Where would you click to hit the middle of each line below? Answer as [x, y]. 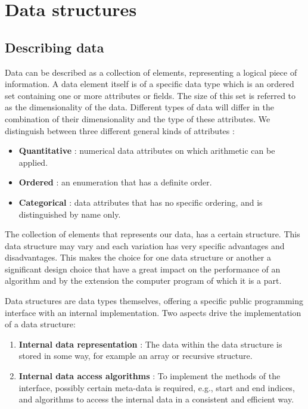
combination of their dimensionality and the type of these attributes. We [138, 118]
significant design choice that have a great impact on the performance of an [143, 269]
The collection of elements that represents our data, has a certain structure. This [153, 234]
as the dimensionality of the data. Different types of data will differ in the [140, 107]
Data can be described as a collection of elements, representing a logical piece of [151, 72]
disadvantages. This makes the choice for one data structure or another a [138, 257]
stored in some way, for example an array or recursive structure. [136, 356]
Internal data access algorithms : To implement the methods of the [150, 376]
